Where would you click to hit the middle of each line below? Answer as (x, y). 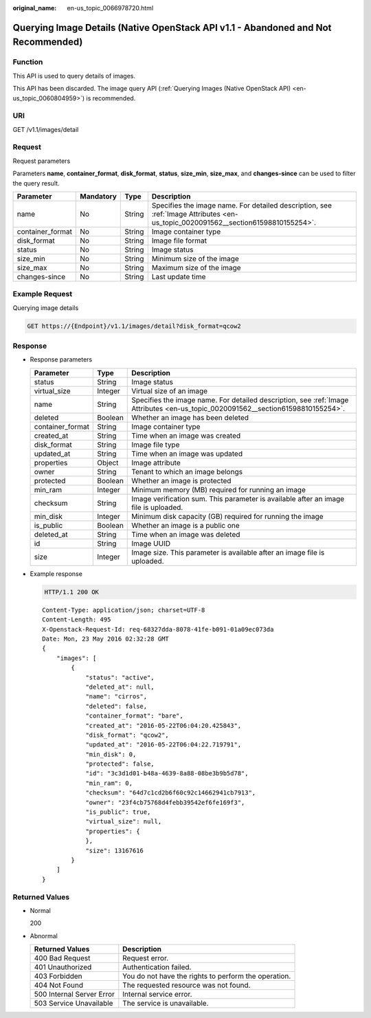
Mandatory (98, 196)
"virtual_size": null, (124, 822)
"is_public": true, (118, 812)
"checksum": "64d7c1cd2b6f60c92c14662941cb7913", (171, 793)
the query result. (36, 183)
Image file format (179, 241)
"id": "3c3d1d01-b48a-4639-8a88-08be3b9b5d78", (167, 774)
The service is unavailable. (166, 1004)
